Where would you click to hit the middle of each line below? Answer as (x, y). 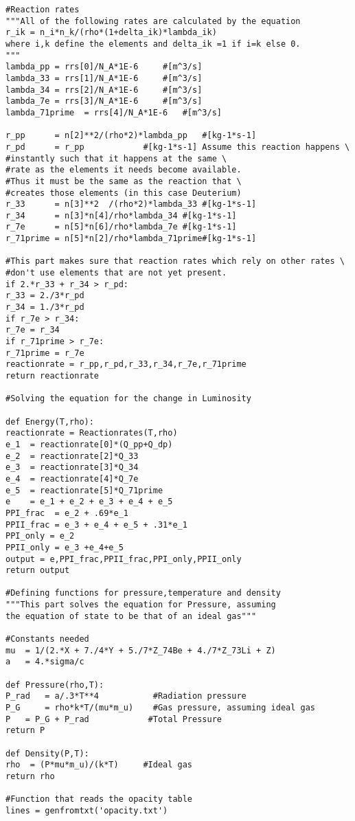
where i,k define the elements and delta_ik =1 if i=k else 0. (153, 44)
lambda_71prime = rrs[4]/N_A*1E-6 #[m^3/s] (114, 112)
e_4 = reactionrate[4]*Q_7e (72, 479)
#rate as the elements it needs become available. (124, 170)
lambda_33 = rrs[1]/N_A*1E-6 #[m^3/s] (104, 78)
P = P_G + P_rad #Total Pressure (114, 719)
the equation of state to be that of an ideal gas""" (131, 616)
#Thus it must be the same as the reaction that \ (124, 181)
